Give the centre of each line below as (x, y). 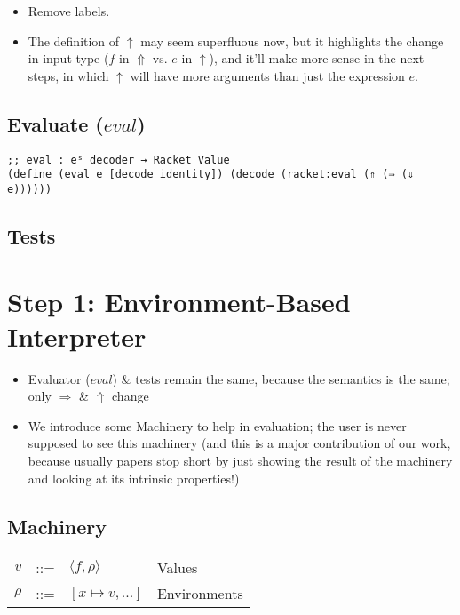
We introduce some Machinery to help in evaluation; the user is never (217, 425)
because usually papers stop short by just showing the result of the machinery (240, 461)
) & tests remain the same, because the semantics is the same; (281, 378)
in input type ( (68, 58)
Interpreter (77, 335)
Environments (200, 594)
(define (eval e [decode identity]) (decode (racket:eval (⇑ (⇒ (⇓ (211, 175)
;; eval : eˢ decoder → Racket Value (119, 160)
